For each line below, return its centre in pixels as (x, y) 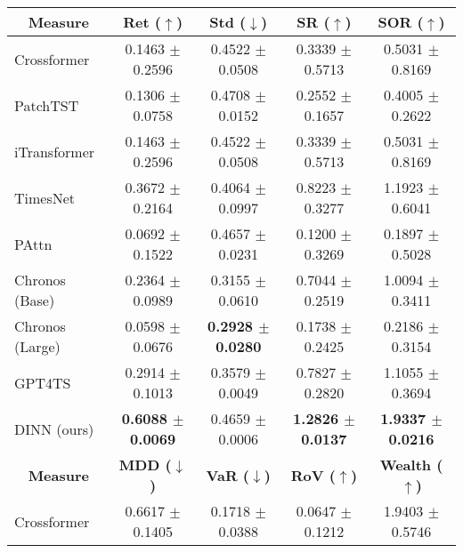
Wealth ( (411, 465)
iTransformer (55, 151)
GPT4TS (43, 382)
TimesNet (45, 197)
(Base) (35, 300)
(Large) (37, 346)
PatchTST (47, 105)
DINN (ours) (54, 429)
